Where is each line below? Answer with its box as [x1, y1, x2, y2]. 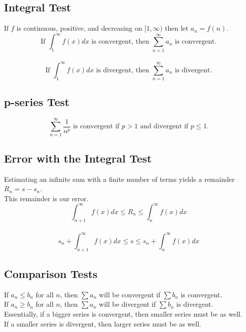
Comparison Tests [4, 266, 98, 281]
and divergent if [140, 123, 189, 130]
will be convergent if [99, 289, 160, 299]
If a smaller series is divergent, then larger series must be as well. [4, 318, 201, 329]
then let [164, 23, 189, 33]
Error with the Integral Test [4, 150, 152, 166]
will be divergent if [99, 299, 156, 309]
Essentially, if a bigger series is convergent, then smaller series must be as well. [4, 308, 243, 319]
